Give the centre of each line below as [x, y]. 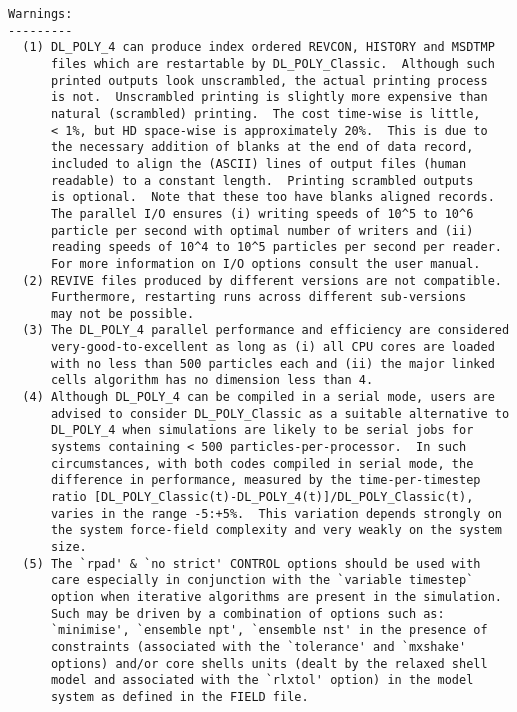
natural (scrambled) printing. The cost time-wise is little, [265, 113]
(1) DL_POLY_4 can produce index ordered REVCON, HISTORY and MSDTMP [258, 47]
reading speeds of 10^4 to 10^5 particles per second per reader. [276, 247]
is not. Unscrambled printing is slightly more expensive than [269, 97]
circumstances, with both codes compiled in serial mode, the [262, 463]
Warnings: [40, 14]
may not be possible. [122, 313]
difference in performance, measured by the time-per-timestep [265, 480]
